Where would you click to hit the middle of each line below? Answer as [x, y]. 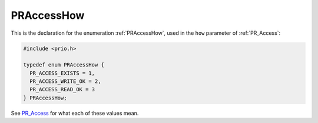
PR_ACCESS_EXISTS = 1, [62, 73]
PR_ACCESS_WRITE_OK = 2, [65, 82]
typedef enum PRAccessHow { [64, 65]
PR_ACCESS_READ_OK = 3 [62, 89]
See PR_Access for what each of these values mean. [75, 113]
